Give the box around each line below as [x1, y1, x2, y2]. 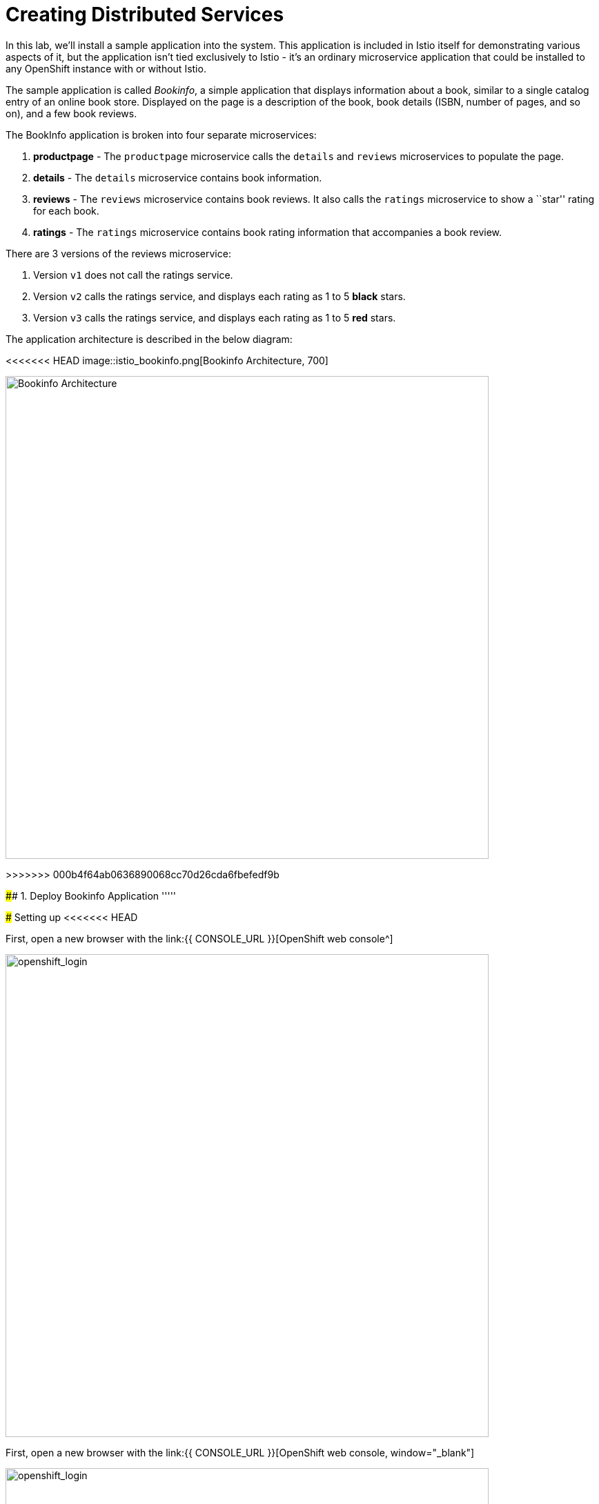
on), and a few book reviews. [6, 107, 137, 119]
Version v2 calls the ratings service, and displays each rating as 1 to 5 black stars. [33, 290, 406, 302]
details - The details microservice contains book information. [33, 171, 322, 184]
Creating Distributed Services [6, 3, 284, 26]
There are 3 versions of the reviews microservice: [6, 247, 231, 259]
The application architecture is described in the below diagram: [6, 333, 293, 345]
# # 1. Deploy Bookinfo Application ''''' [6, 889, 177, 902]
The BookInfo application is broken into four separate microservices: [6, 128, 317, 141]
